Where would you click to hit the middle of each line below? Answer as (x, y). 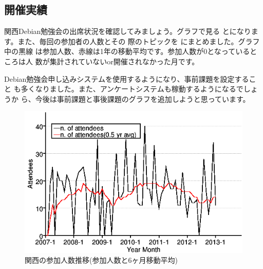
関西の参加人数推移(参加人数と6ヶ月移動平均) (101, 260)
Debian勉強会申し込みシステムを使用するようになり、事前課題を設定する (127, 78)
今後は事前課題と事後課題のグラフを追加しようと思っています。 (143, 98)
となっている (229, 51)
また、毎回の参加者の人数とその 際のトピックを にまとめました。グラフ (139, 41)
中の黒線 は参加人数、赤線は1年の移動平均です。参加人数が (104, 51)
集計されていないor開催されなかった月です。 (124, 61)
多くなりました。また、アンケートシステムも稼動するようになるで (132, 89)
